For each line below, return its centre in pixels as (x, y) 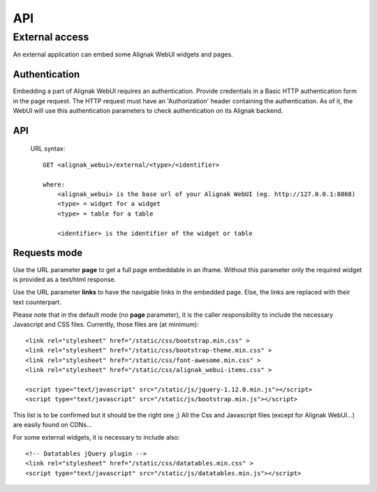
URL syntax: (48, 149)
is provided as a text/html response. (65, 279)
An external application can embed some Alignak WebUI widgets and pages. (123, 54)
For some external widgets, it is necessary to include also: (96, 438)
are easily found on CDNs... (52, 424)
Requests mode (48, 253)
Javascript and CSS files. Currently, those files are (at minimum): (106, 325)
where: (54, 184)
